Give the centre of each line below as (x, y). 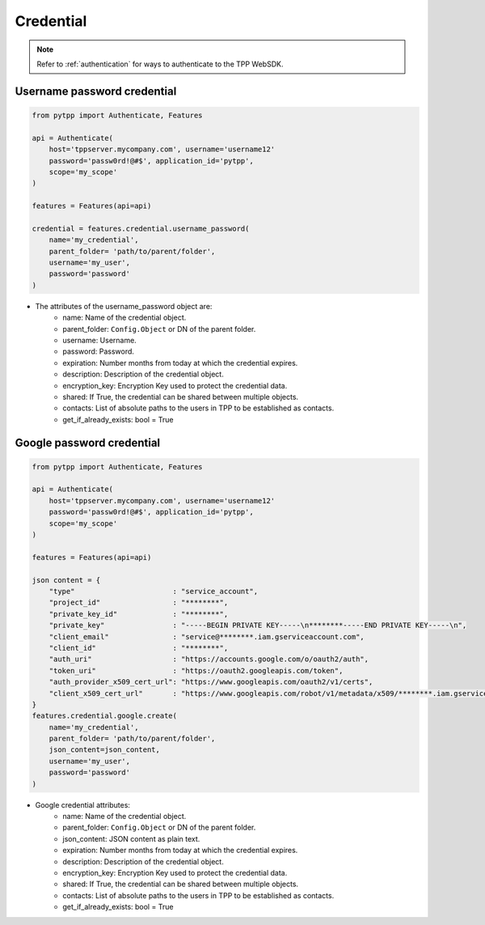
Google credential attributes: (83, 804)
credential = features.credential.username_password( (141, 228)
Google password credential (88, 442)
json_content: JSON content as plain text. (131, 838)
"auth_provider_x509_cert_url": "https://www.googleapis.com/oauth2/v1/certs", (211, 682)
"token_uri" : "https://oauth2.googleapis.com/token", (196, 670)
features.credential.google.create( (105, 716)
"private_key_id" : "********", (139, 614)
